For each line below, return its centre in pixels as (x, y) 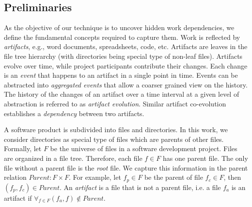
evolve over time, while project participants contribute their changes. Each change (126, 65)
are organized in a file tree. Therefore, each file (73, 158)
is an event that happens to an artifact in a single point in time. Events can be (121, 75)
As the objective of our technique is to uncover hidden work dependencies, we (119, 27)
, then (232, 177)
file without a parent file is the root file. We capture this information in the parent (126, 167)
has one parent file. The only (205, 158)
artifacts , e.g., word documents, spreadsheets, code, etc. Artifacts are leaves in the (126, 46)
